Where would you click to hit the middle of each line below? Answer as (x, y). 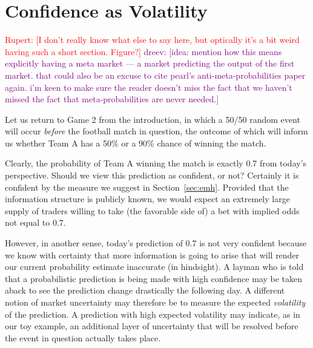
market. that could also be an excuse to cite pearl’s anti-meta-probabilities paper (155, 75)
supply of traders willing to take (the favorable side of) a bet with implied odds (152, 210)
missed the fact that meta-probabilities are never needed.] (112, 99)
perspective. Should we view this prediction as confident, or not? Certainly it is (152, 175)
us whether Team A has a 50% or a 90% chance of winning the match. (136, 143)
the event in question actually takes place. (83, 337)
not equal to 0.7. (35, 222)
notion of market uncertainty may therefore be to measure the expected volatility (155, 302)
